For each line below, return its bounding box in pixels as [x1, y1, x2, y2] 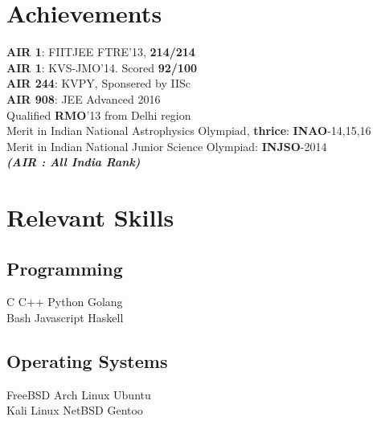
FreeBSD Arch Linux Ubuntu [6, 386, 151, 403]
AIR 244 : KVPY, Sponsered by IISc [6, 75, 191, 92]
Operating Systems [6, 349, 168, 374]
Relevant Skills [6, 201, 174, 234]
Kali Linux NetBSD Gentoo [6, 402, 143, 419]
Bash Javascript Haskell [6, 309, 124, 326]
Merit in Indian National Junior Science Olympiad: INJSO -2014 [6, 137, 327, 154]
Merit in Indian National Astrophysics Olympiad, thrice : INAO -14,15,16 [6, 122, 371, 139]
